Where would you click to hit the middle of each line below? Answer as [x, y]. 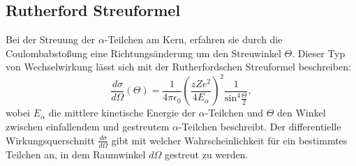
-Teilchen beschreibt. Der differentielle [260, 127]
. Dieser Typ [319, 53]
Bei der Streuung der [51, 39]
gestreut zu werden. [206, 154]
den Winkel [302, 113]
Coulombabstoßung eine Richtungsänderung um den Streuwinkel [143, 53]
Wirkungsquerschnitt [50, 140]
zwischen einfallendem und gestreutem [88, 127]
